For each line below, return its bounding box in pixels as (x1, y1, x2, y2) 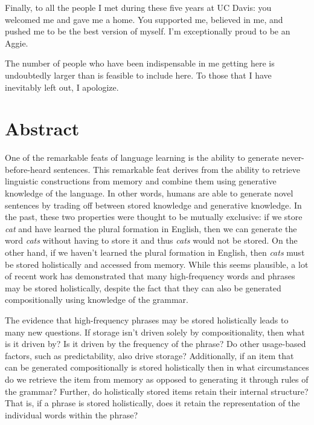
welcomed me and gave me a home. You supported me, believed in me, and (5, 13, 283, 25)
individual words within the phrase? (5, 408, 138, 421)
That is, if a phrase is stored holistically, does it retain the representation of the (5, 397, 300, 409)
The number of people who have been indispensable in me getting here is (5, 57, 275, 70)
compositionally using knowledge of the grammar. (5, 293, 188, 306)
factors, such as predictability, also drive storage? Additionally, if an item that (5, 349, 294, 362)
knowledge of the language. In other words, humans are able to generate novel (5, 187, 293, 200)
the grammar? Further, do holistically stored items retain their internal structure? (5, 384, 309, 397)
